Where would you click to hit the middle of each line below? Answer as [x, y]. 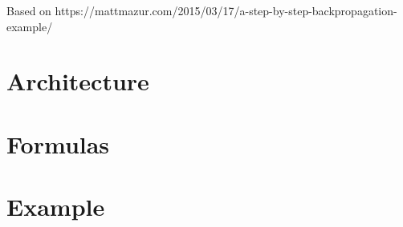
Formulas [58, 143]
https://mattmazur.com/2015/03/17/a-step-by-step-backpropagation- [226, 10]
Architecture [78, 81]
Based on [29, 10]
